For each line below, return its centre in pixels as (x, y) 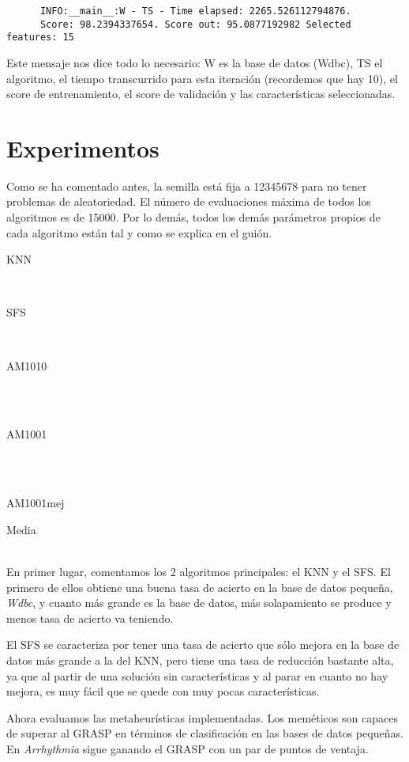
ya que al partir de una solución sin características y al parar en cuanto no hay (197, 675)
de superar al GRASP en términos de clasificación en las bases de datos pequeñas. (205, 733)
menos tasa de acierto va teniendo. (90, 618)
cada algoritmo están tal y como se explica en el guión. (139, 232)
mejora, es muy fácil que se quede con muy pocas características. (163, 691)
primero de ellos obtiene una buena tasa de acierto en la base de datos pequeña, (200, 587)
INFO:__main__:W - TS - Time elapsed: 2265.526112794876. (195, 11)
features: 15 (40, 38)
